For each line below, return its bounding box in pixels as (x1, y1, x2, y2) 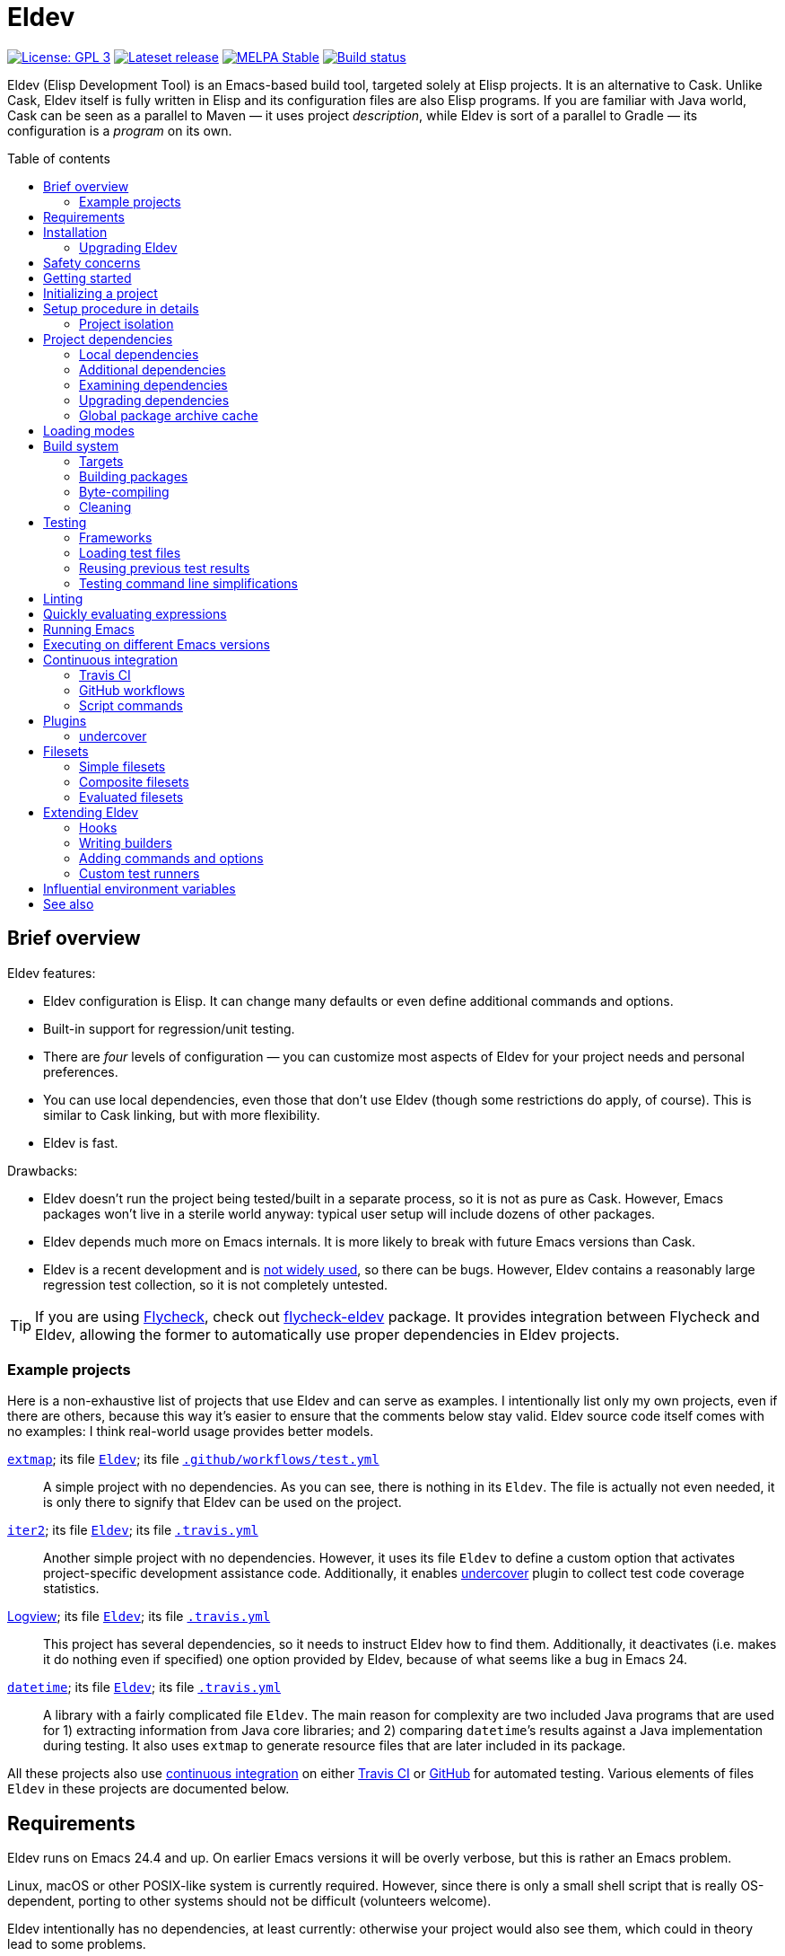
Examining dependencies (79, 376, 228, 392)
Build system (43, 437, 119, 454)
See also (43, 895, 94, 912)
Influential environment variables (43, 880, 236, 896)
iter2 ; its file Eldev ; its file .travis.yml (7, 1522, 258, 1538)
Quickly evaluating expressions (43, 605, 227, 621)
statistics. (43, 1581, 100, 1597)
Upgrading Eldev (79, 239, 178, 255)
